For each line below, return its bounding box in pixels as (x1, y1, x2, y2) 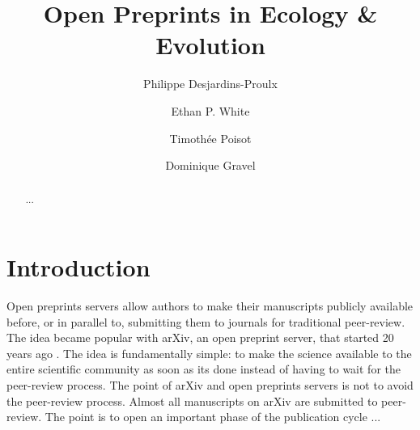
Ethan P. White (171, 102, 250, 119)
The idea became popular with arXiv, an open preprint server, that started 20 (6, 329, 394, 346)
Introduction (6, 251, 151, 284)
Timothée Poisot (169, 129, 252, 146)
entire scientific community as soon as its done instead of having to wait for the (6, 360, 401, 377)
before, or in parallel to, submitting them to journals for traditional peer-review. (6, 313, 405, 330)
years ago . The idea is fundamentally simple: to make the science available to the (6, 344, 412, 361)
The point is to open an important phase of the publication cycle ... (45, 408, 381, 425)
